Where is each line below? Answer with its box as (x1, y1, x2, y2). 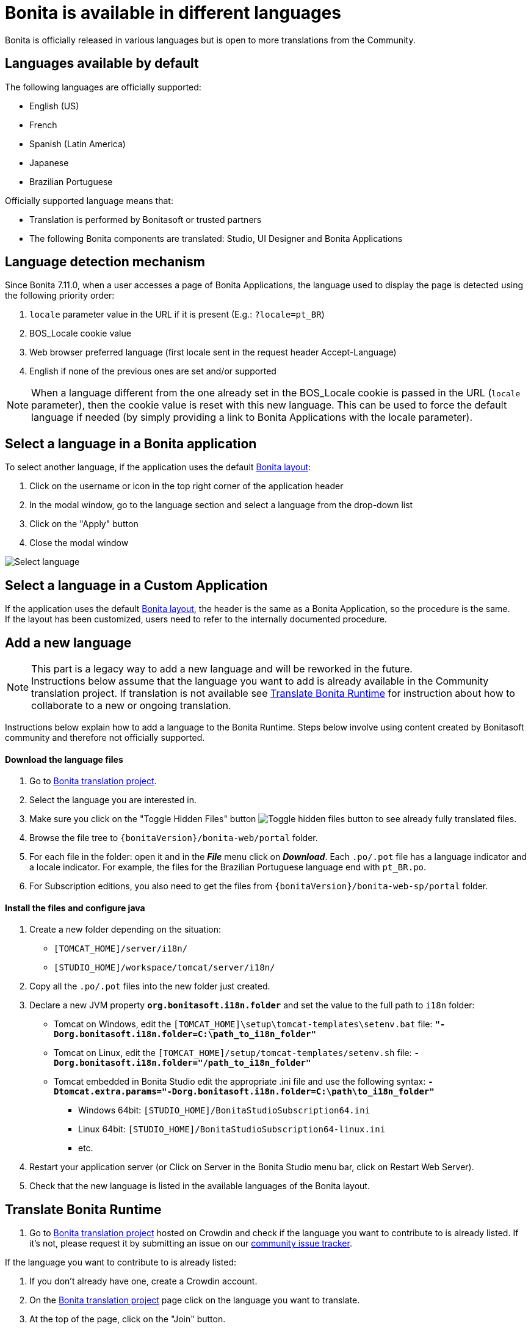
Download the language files (5, 754, 123, 765)
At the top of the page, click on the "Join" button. (29, 1314, 226, 1325)
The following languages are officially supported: (5, 81, 201, 92)
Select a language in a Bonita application (5, 435, 257, 451)
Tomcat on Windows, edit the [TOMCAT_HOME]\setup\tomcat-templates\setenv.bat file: (54, 1019, 433, 1030)
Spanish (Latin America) (29, 138, 126, 149)
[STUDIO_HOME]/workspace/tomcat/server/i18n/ (54, 963, 275, 973)
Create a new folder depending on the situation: (29, 924, 222, 935)
